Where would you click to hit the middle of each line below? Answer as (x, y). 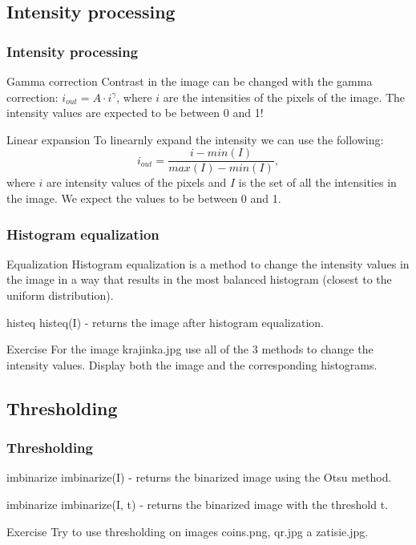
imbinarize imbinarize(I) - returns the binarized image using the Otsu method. (199, 477)
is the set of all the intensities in (317, 182)
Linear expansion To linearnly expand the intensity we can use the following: (195, 139)
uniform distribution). (60, 295)
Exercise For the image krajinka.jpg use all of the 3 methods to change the (190, 349)
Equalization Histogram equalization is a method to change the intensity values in (208, 263)
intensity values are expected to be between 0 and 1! (135, 113)
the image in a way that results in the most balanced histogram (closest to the (199, 279)
